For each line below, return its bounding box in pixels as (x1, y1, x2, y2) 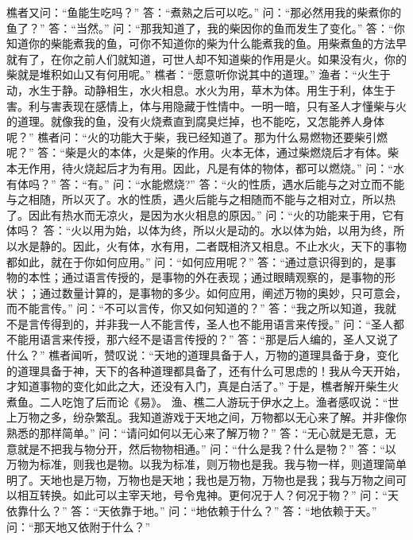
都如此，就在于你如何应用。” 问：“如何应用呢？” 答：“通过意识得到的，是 (6, 253, 385, 270)
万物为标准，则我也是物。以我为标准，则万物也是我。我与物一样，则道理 (6, 456, 384, 472)
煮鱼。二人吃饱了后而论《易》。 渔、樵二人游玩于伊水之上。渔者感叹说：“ (6, 393, 388, 410)
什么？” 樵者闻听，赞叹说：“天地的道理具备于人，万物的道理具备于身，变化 (6, 347, 399, 363)
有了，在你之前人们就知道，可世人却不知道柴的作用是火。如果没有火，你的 (17, 50, 407, 67)
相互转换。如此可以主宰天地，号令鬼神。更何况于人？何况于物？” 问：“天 (17, 487, 399, 503)
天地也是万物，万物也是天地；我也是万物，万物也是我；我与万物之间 (39, 471, 396, 488)
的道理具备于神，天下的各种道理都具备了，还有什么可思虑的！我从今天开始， (6, 362, 407, 379)
